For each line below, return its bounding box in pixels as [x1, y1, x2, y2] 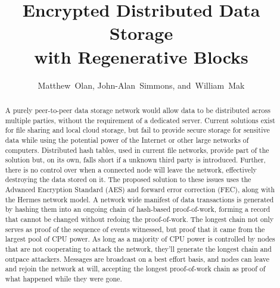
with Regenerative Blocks [34, 44, 248, 68]
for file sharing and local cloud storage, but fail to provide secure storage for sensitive [5, 125, 270, 135]
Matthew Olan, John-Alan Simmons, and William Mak [38, 79, 245, 91]
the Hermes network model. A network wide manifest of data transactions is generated [5, 194, 274, 204]
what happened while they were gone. [5, 274, 122, 284]
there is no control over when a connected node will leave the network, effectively [5, 164, 257, 174]
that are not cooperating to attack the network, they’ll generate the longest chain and [5, 244, 272, 254]
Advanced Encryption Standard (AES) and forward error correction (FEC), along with [5, 184, 275, 195]
